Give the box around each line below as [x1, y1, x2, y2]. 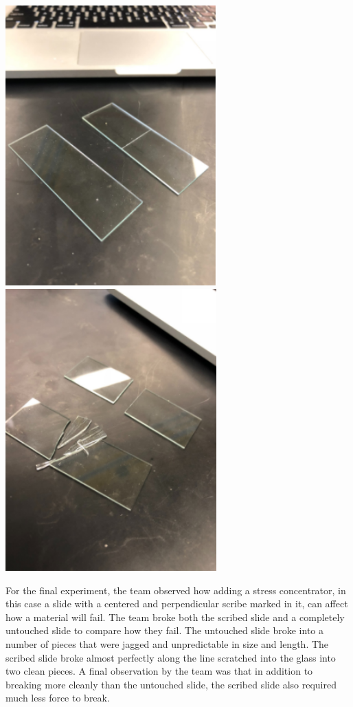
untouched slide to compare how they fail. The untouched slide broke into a [5, 623, 324, 638]
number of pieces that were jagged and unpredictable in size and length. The [5, 636, 329, 651]
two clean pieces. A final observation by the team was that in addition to [5, 664, 313, 678]
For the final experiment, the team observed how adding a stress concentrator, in [5, 583, 346, 597]
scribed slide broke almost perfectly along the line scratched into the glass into [5, 650, 336, 664]
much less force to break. [5, 690, 110, 705]
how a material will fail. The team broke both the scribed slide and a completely [5, 609, 345, 624]
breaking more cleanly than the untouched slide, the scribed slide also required [5, 677, 337, 691]
